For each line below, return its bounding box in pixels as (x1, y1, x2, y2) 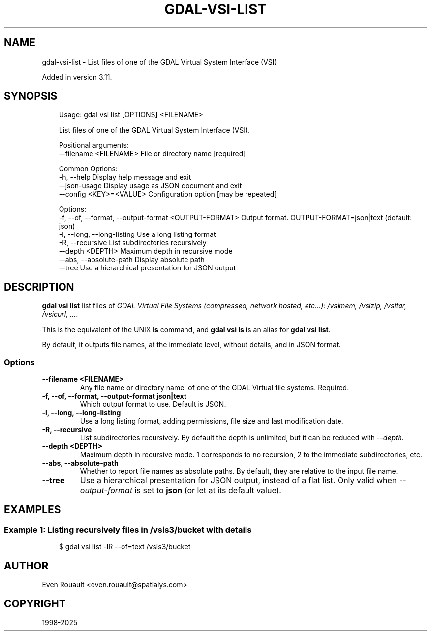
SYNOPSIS (4, 90, 58, 102)
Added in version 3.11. (42, 72, 112, 81)
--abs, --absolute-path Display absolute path (59, 255, 205, 264)
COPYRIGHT (4, 597, 66, 610)
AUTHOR (4, 559, 49, 572)
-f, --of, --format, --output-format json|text (42, 392, 187, 401)
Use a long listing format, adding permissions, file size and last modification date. (80, 417, 343, 426)
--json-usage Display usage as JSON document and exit (59, 181, 242, 190)
